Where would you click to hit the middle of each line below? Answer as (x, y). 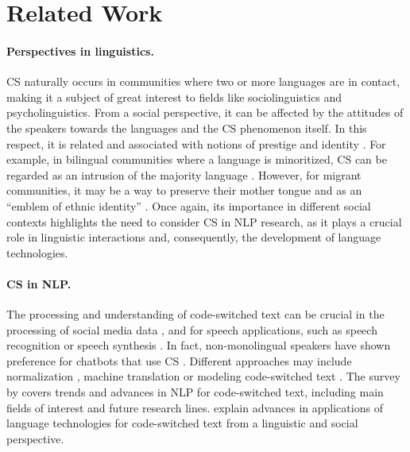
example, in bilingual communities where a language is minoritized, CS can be (197, 159)
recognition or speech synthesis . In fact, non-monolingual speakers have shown (199, 345)
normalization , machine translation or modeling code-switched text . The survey (203, 376)
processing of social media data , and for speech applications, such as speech (192, 329)
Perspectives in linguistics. (80, 50)
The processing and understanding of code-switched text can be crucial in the (195, 314)
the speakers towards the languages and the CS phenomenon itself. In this (187, 127)
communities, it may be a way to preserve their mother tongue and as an (184, 190)
